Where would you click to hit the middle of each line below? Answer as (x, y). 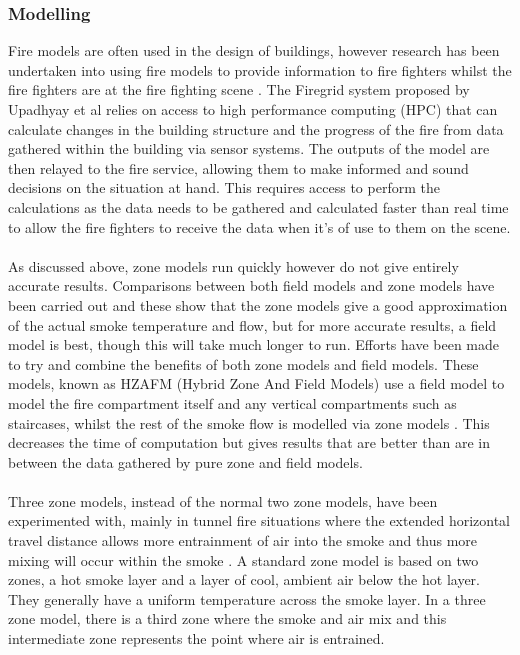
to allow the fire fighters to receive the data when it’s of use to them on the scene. (259, 226)
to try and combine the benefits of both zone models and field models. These (243, 363)
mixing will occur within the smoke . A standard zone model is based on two (243, 559)
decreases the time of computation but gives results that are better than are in (249, 442)
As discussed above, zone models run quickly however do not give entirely (233, 265)
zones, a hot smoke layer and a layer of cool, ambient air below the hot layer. (244, 579)
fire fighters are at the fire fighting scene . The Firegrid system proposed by (239, 89)
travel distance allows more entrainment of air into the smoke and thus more (243, 540)
